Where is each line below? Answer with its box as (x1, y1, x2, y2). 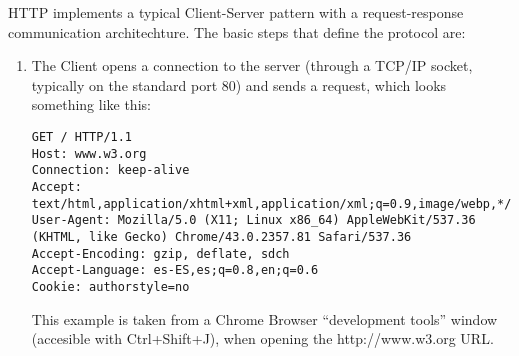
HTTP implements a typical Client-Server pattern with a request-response (8, 2, 464, 22)
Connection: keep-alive (31, 163, 190, 178)
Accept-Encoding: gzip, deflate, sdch (31, 246, 290, 261)
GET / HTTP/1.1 (31, 129, 133, 144)
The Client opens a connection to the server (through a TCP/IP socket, (31, 55, 473, 76)
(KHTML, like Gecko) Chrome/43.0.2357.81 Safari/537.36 (31, 229, 412, 244)
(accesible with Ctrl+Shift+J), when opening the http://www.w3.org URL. (31, 328, 494, 349)
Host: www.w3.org (31, 146, 147, 161)
